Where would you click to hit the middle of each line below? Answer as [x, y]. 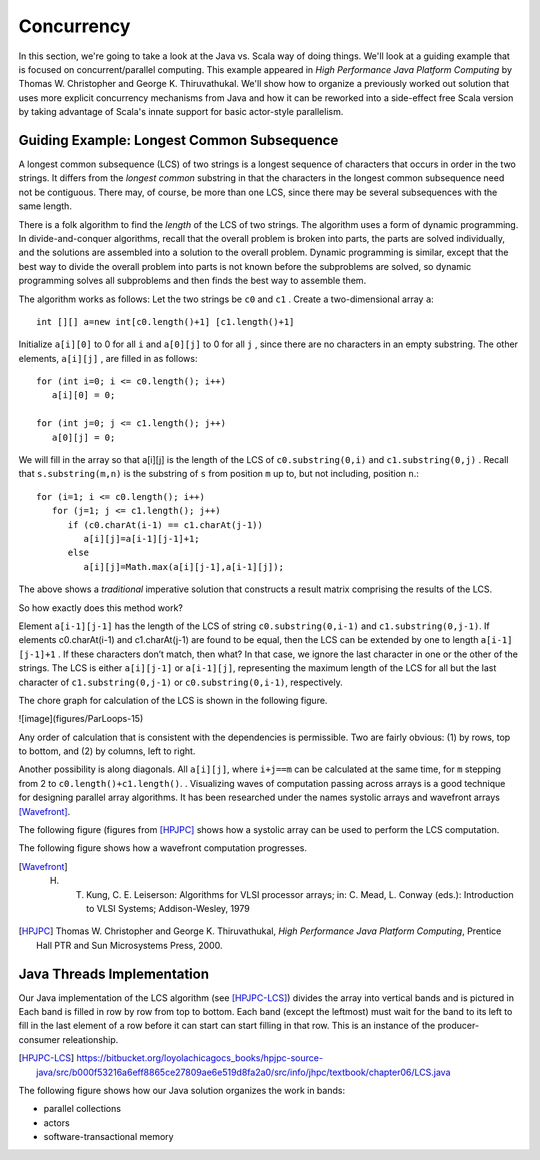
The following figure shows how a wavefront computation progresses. [162, 848]
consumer [39, 1039]
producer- [458, 1026]
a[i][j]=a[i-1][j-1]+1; [141, 538]
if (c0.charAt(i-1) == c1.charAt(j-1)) [165, 524]
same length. [45, 206]
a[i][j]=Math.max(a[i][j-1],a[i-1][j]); [184, 566]
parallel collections [82, 1109]
